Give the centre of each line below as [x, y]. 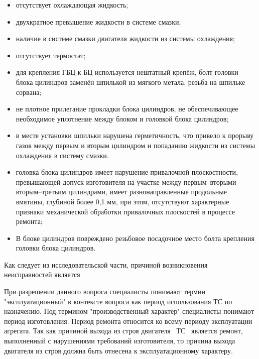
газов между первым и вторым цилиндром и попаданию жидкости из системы [136, 145]
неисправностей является [42, 274]
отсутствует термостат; [51, 55]
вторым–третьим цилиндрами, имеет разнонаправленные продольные [121, 192]
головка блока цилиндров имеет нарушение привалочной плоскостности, [127, 172]
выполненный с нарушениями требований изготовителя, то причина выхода [120, 341]
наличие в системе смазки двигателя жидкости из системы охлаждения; [125, 38]
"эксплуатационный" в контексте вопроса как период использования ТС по [118, 301]
